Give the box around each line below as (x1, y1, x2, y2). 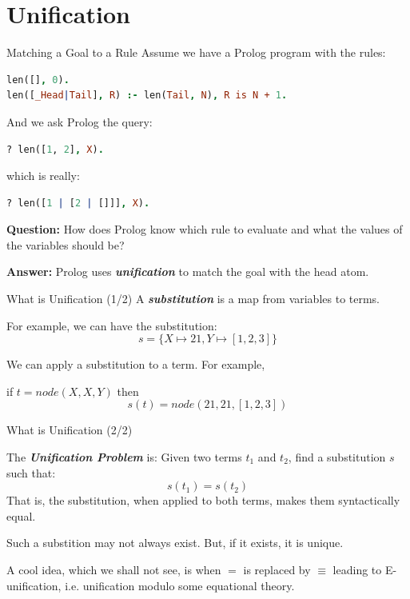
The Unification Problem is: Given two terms (6, 449, 242, 465)
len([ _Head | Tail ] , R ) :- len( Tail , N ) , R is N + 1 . (6, 90, 288, 102)
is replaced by (243, 561, 311, 577)
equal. (6, 507, 36, 524)
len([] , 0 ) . (6, 74, 70, 86)
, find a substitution (288, 449, 386, 465)
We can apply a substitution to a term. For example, (6, 356, 265, 373)
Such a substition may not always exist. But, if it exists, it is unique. (6, 534, 344, 551)
